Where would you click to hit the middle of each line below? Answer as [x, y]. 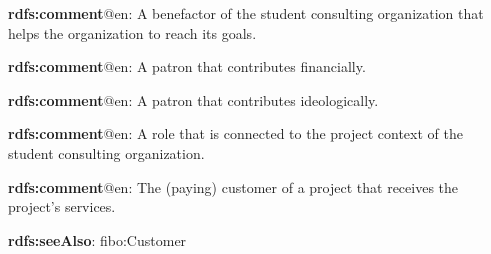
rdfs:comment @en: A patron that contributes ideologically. [193, 99]
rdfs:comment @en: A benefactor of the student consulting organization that [246, 13]
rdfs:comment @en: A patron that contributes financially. [187, 66]
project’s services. [62, 206]
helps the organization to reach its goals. [132, 32]
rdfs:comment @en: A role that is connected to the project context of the [235, 133]
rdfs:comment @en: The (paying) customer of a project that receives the [233, 186]
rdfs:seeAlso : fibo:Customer [97, 239]
